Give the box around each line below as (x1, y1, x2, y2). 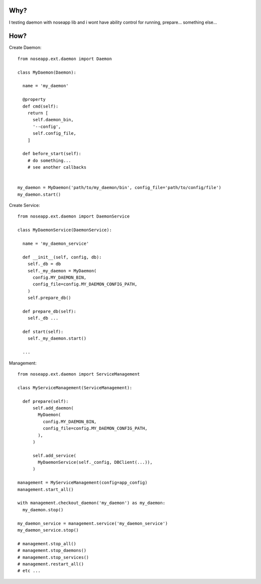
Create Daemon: (9, 45, 42, 50)
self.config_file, (32, 131, 76, 136)
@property (22, 97, 46, 102)
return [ (27, 110, 48, 116)
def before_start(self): (22, 151, 82, 157)
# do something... (27, 158, 72, 163)
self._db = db (27, 261, 61, 267)
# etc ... (17, 568, 41, 574)
